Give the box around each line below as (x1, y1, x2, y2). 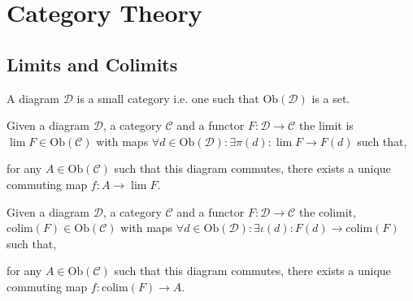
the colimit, (298, 203, 356, 220)
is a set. (311, 89, 350, 106)
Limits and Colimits (7, 51, 178, 76)
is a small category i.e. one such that (76, 89, 259, 106)
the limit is (298, 117, 354, 134)
